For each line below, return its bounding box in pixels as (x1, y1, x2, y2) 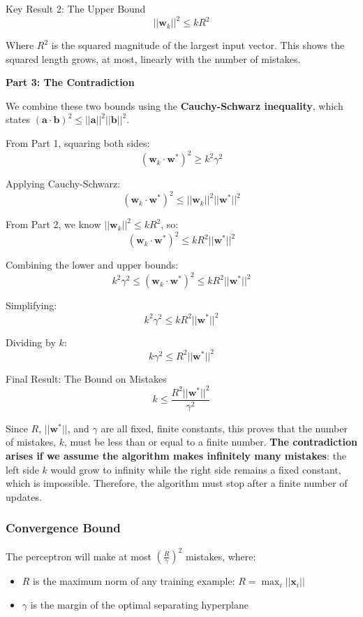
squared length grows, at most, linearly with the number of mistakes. (6, 51, 301, 66)
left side (6, 462, 39, 476)
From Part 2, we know (6, 217, 101, 232)
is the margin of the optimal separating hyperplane (30, 597, 249, 611)
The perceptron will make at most (6, 548, 151, 563)
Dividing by (6, 334, 56, 349)
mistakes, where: (185, 548, 256, 563)
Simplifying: (6, 298, 57, 313)
